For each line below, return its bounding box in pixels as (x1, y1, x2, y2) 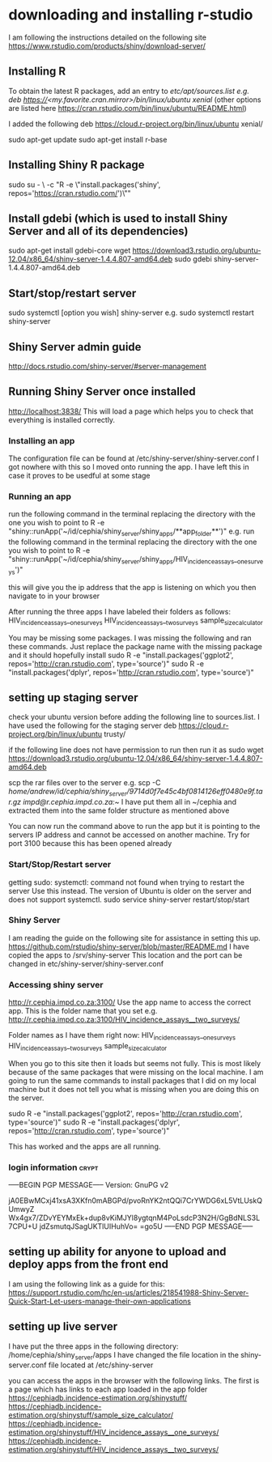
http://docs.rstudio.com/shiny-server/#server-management (8, 362, 206, 371)
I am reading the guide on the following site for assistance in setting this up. (8, 933, 261, 942)
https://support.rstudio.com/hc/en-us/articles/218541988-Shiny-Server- (8, 1287, 249, 1297)
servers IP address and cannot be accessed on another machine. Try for (8, 830, 250, 839)
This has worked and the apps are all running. (8, 1141, 161, 1151)
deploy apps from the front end (8, 1257, 168, 1272)
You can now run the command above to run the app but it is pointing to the (8, 822, 261, 831)
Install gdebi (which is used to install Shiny (8, 211, 228, 225)
